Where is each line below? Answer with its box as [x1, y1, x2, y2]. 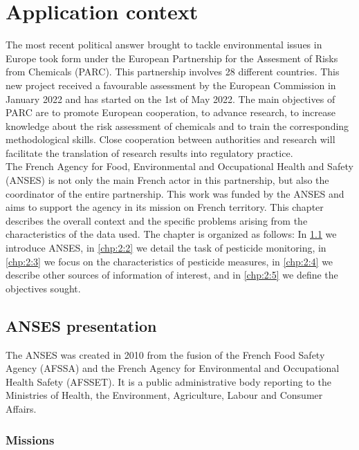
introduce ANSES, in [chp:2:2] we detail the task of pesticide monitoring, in [6, 241, 326, 255]
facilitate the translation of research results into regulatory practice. [6, 145, 293, 160]
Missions [6, 431, 55, 448]
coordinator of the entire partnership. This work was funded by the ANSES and [6, 186, 344, 200]
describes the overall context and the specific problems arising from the [6, 213, 308, 227]
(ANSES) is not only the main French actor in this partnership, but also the [6, 173, 329, 187]
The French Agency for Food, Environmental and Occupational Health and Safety [6, 159, 353, 174]
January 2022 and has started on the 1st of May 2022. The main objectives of [6, 91, 335, 106]
